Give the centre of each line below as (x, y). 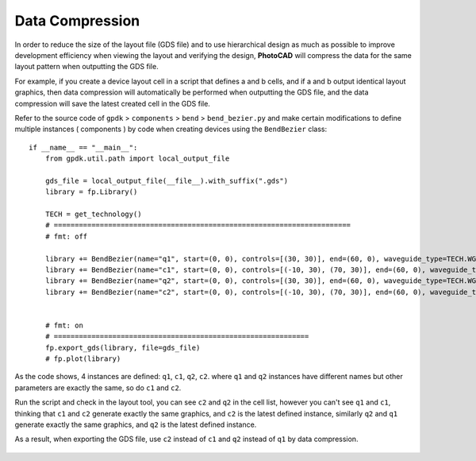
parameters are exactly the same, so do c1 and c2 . (98, 387)
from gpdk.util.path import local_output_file (137, 159)
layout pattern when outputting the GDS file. (86, 67)
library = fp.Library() (91, 192)
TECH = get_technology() (93, 214)
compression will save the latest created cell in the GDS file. (112, 103)
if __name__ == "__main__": (83, 147)
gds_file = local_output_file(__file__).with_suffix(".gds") (167, 180)
